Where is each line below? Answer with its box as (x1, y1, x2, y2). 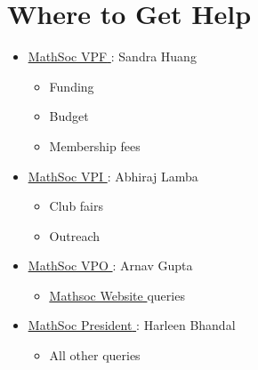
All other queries (49, 346, 141, 365)
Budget (49, 107, 89, 125)
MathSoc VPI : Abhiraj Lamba (28, 166, 198, 185)
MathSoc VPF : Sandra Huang (28, 47, 197, 66)
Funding (49, 76, 94, 95)
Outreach (49, 226, 101, 245)
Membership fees (49, 136, 141, 155)
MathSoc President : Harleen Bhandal (28, 316, 236, 334)
